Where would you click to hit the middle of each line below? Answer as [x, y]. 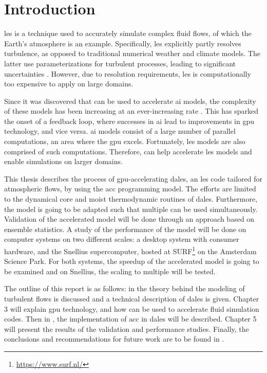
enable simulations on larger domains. [63, 161]
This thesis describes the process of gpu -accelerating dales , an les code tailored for [133, 178]
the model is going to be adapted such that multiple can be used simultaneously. [131, 209]
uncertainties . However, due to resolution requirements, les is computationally [128, 73]
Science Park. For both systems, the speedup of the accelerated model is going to [132, 261]
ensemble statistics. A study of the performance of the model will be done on [125, 229]
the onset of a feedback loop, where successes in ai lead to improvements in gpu [129, 121]
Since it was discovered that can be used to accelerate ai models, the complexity [130, 101]
